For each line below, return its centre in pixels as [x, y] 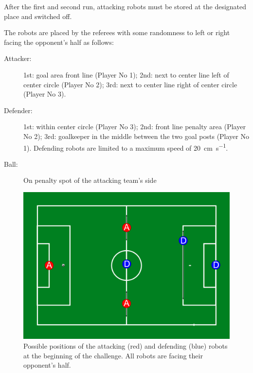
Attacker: [18, 58]
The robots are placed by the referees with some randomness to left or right [117, 32]
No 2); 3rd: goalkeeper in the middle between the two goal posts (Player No [136, 136]
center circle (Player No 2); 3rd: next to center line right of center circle [130, 84]
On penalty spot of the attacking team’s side [90, 180]
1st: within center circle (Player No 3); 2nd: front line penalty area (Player [135, 127]
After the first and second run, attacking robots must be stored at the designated [125, 6]
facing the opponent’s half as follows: [59, 42]
